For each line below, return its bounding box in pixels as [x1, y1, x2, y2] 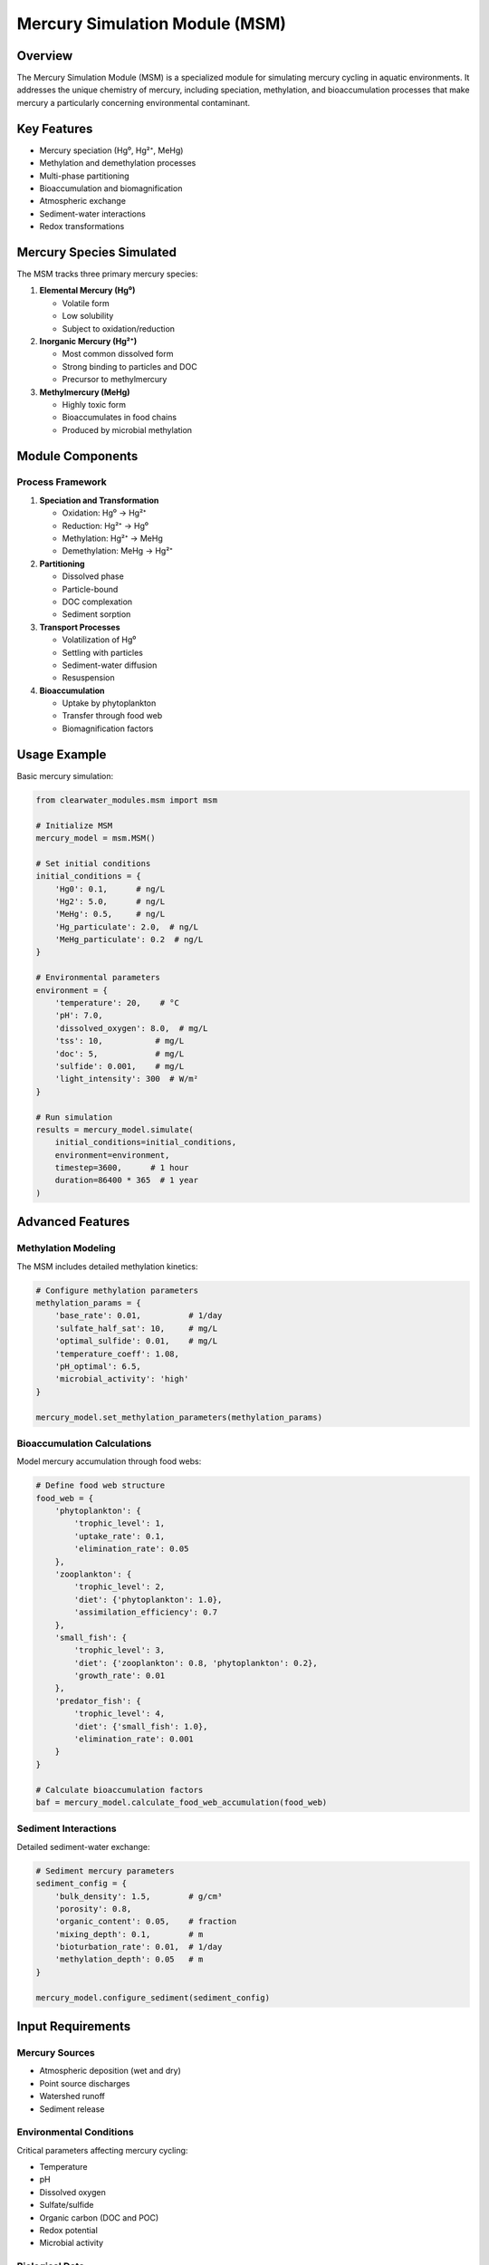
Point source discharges [39, 2077, 130, 2088]
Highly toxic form [62, 399, 127, 410]
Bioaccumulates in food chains [62, 412, 177, 423]
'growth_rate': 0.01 [73, 1671, 166, 1681]
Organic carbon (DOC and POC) [39, 2212, 159, 2223]
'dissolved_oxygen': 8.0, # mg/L [54, 1023, 208, 1033]
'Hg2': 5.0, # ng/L [54, 896, 166, 906]
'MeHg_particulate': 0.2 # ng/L [54, 934, 204, 945]
